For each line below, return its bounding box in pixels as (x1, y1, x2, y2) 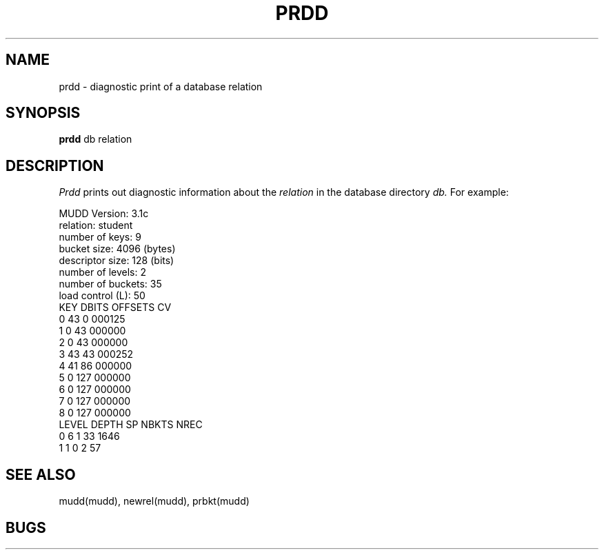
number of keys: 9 (59, 231, 141, 243)
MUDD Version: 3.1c (59, 208, 149, 220)
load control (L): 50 (59, 290, 145, 302)
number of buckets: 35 (59, 278, 162, 290)
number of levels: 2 (59, 266, 146, 279)
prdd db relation (59, 133, 132, 145)
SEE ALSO (6, 465, 76, 483)
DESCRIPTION (6, 157, 104, 174)
